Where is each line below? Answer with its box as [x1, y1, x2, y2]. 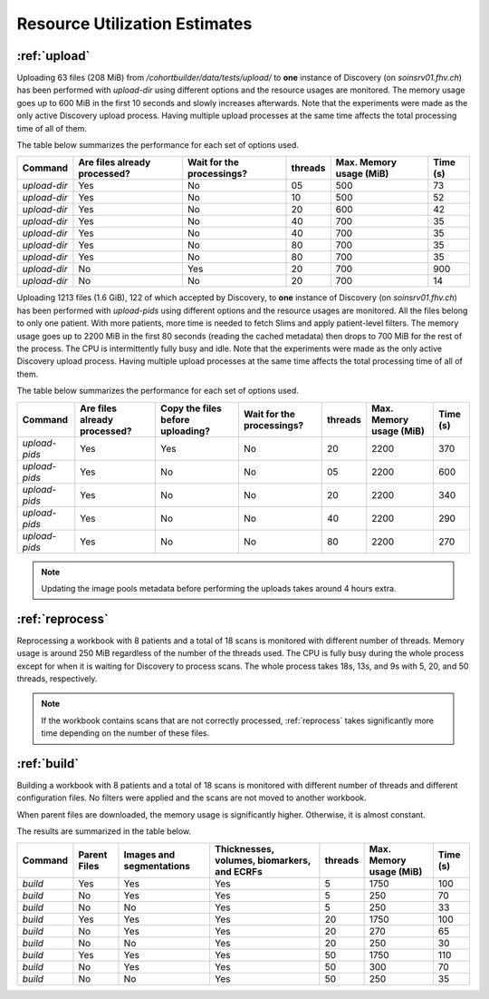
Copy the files [159, 402, 222, 415]
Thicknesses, [214, 842, 275, 855]
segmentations [123, 859, 190, 872]
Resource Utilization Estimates [16, 14, 253, 34]
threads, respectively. [16, 673, 98, 684]
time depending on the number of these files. [41, 728, 210, 739]
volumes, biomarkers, [214, 854, 312, 867]
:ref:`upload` [16, 48, 91, 64]
